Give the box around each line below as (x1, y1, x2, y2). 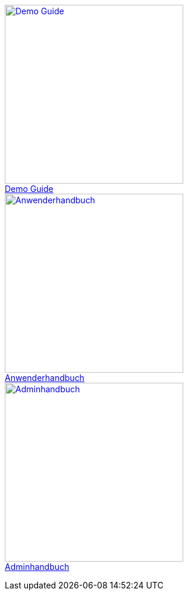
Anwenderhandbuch (5, 373, 84, 383)
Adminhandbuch (5, 562, 70, 572)
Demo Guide (5, 184, 54, 194)
